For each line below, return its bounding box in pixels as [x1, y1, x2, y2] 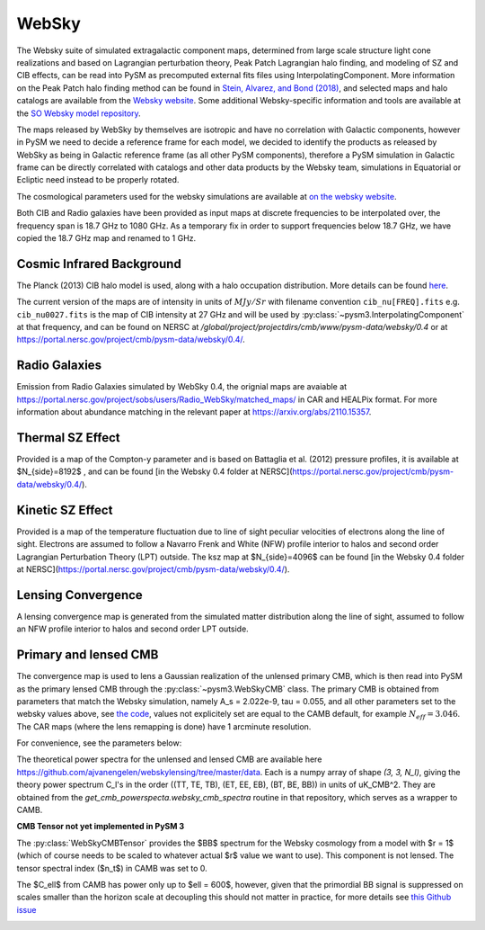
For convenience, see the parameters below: [16, 738, 182, 748]
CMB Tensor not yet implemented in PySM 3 [16, 821, 185, 832]
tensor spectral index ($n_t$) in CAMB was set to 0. [16, 863, 208, 873]
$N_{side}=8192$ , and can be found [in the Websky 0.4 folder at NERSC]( [16, 466, 293, 477]
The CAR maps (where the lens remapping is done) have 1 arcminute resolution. [16, 720, 312, 732]
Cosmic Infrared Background [16, 256, 181, 272]
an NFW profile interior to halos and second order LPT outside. [16, 623, 249, 634]
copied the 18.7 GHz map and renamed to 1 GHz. [16, 233, 197, 244]
